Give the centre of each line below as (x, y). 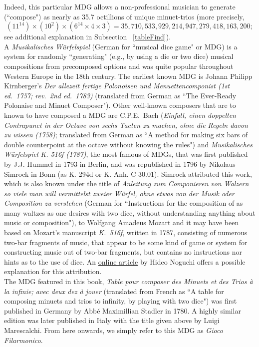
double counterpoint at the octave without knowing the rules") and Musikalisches (128, 144)
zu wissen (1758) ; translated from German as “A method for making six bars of (126, 135)
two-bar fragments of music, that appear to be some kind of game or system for (126, 242)
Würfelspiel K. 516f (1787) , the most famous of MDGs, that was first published (126, 154)
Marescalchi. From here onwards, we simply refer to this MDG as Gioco (114, 330)
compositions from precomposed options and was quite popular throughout (119, 66)
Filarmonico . (23, 340)
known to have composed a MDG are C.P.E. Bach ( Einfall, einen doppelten (120, 115)
